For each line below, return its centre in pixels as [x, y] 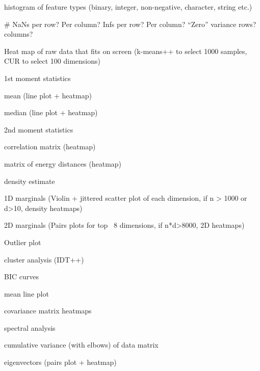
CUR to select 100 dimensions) [52, 61]
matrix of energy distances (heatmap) [63, 163]
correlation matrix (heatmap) [50, 147]
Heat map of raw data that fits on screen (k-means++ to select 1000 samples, [126, 51]
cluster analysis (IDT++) [44, 259]
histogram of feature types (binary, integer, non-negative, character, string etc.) [128, 7]
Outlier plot [23, 242]
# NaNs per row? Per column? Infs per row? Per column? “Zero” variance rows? [130, 24]
